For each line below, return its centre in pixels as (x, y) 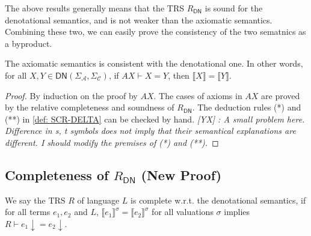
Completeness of (57, 174)
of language (98, 200)
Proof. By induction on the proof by (71, 95)
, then (179, 75)
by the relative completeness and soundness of (90, 107)
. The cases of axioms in (198, 95)
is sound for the (234, 8)
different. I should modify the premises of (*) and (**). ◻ (112, 142)
